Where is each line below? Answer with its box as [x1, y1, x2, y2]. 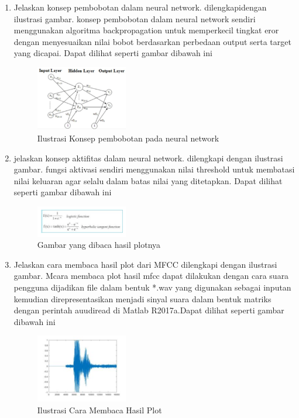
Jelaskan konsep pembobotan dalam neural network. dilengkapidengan [13, 1, 267, 13]
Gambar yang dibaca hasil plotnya [37, 239, 161, 251]
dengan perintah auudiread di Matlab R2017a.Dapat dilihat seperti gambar [13, 304, 284, 316]
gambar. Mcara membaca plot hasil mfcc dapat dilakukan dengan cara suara [13, 270, 289, 282]
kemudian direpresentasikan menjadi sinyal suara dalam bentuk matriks [13, 292, 271, 305]
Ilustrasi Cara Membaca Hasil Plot [37, 404, 162, 416]
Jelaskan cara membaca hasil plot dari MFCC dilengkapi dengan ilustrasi [13, 258, 277, 270]
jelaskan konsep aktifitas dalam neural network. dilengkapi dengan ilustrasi [13, 151, 283, 164]
